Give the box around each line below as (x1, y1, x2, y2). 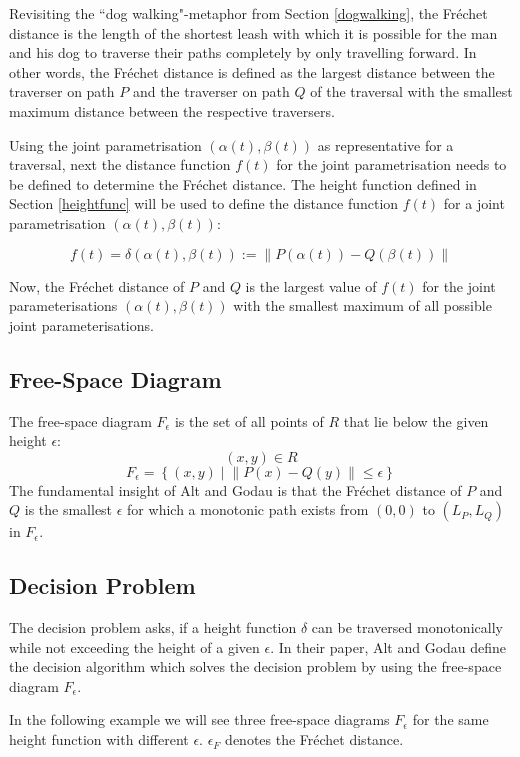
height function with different (9, 729, 189, 750)
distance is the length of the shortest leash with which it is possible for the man (9, 22, 498, 43)
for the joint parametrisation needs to (276, 154, 507, 175)
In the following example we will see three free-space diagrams (9, 709, 390, 730)
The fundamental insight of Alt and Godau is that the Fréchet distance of (9, 479, 462, 500)
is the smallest (24, 499, 113, 520)
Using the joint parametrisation (9, 134, 202, 155)
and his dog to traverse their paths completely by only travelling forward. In (9, 42, 477, 63)
